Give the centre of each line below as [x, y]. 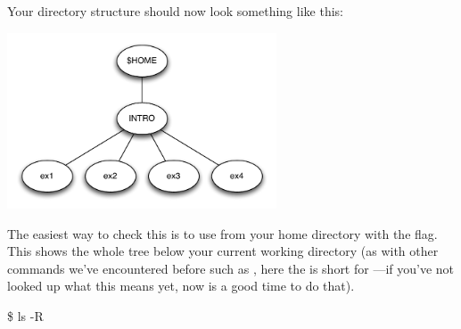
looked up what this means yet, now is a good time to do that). [181, 286]
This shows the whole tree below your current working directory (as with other [223, 251]
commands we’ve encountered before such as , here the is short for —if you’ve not [231, 268]
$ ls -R [25, 315]
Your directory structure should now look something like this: [175, 11]
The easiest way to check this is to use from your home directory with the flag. [222, 233]
